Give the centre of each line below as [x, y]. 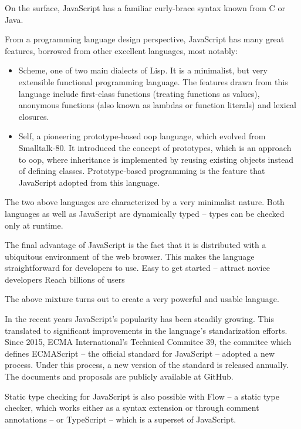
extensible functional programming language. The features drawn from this [153, 81]
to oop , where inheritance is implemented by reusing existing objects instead [156, 159]
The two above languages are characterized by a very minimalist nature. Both [145, 202]
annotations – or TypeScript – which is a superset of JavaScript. [121, 419]
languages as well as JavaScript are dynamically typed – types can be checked [145, 213]
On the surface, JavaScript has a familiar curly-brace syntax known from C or [145, 8]
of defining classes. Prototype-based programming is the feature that [142, 171]
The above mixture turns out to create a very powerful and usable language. [142, 299]
